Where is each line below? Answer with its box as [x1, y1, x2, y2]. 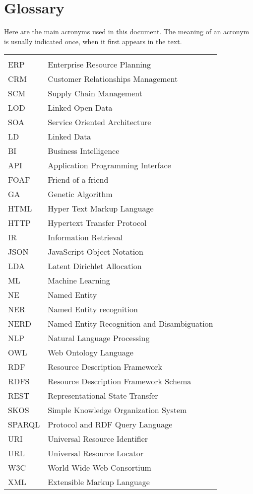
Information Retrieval [48, 231, 123, 243]
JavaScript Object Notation [48, 246, 143, 258]
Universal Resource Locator [48, 447, 143, 459]
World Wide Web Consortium [48, 462, 151, 474]
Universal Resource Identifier [48, 433, 148, 445]
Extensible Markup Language [48, 476, 150, 488]
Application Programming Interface [48, 159, 171, 171]
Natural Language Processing [48, 332, 150, 344]
